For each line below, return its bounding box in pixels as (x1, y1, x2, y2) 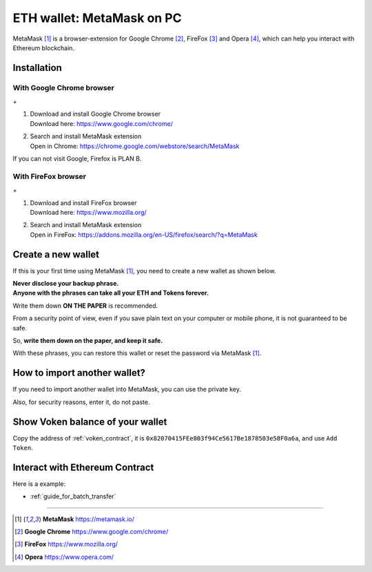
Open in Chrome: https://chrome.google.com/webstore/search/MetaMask (30, 142, 240, 150)
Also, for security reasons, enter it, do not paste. (12, 398, 150, 406)
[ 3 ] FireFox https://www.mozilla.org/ (14, 540, 118, 549)
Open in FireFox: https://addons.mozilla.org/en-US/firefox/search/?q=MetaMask (30, 231, 258, 239)
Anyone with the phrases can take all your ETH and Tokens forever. (12, 289, 209, 297)
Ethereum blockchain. (12, 43, 75, 52)
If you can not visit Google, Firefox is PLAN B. (12, 155, 142, 163)
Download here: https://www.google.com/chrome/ (30, 119, 174, 127)
